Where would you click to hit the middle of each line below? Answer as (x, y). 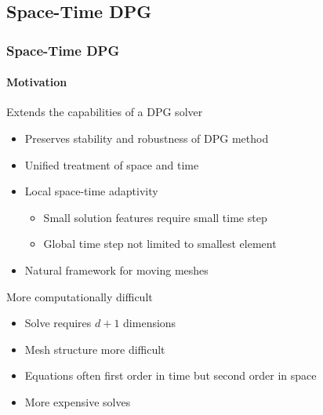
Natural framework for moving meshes (116, 269)
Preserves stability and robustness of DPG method (147, 138)
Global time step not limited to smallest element (160, 244)
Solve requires (58, 323)
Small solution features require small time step (155, 217)
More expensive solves (78, 401)
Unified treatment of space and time (112, 164)
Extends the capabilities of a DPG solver (105, 112)
